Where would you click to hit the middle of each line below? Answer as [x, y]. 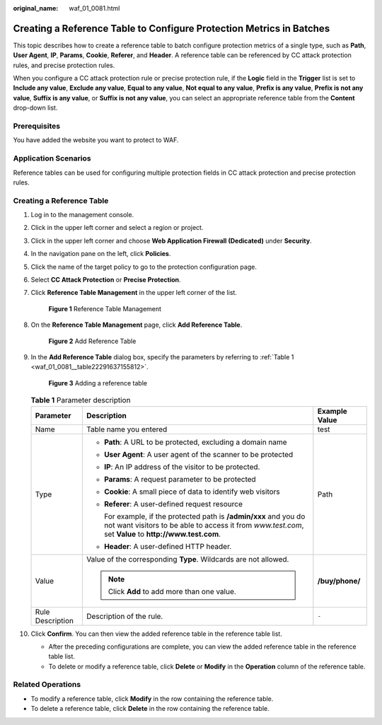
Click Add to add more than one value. [172, 591]
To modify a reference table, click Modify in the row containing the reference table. [152, 698]
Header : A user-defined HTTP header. [168, 546]
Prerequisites [36, 126]
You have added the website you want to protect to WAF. [96, 140]
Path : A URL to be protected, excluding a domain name [195, 442]
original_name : [36, 8]
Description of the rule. [125, 616]
